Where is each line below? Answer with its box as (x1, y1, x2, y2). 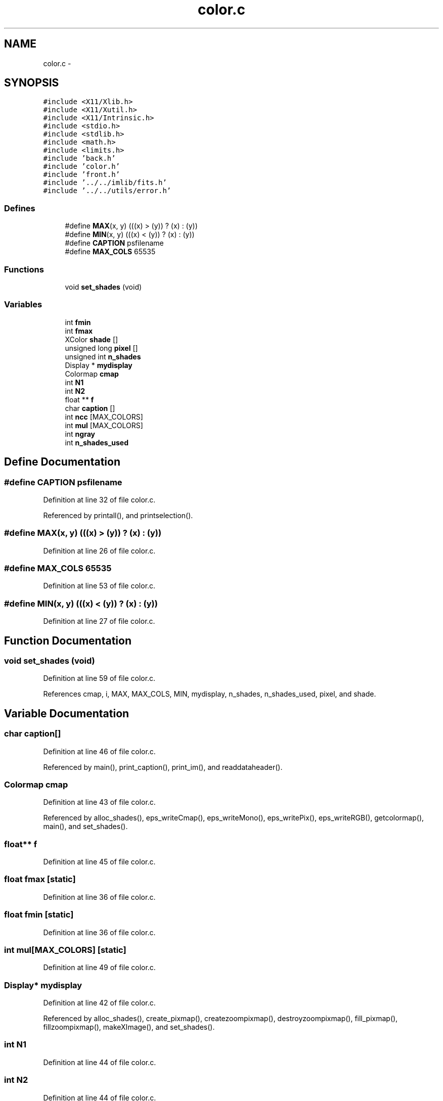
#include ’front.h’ (43, 170, 120, 179)
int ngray (65, 429, 95, 438)
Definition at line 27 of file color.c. (43, 617, 155, 626)
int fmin (65, 317, 91, 327)
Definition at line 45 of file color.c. (43, 857, 156, 866)
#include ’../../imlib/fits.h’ (43, 178, 167, 187)
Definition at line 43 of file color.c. (43, 798, 156, 807)
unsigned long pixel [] (65, 343, 138, 352)
